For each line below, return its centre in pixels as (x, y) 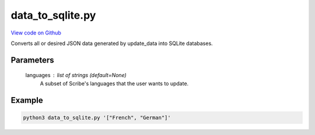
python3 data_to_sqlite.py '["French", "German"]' (97, 117)
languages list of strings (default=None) (76, 75)
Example (27, 100)
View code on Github (36, 33)
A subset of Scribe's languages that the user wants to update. (114, 83)
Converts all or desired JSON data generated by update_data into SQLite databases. (112, 43)
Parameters (32, 60)
